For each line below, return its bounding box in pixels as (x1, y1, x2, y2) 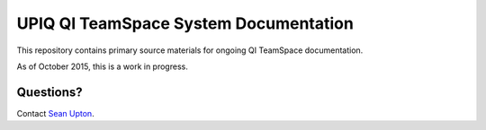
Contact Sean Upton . (16, 108, 94, 118)
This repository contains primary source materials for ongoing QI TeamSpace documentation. (16, 45, 364, 56)
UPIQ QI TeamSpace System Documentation (16, 13, 355, 33)
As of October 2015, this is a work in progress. (16, 61, 188, 72)
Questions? (16, 84, 83, 100)
